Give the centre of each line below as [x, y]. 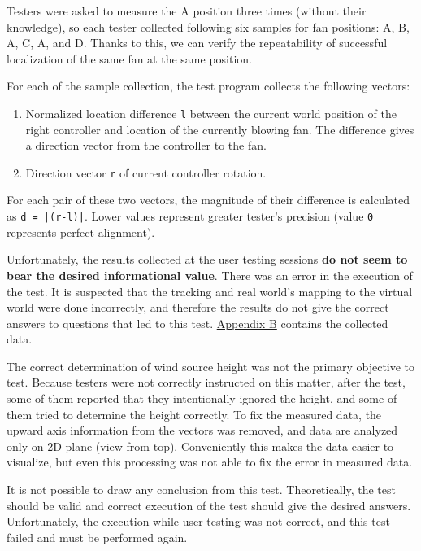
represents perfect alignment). [81, 232]
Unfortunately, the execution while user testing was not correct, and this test [198, 521]
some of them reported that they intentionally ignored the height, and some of [202, 398]
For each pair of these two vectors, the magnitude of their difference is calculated [208, 200]
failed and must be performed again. [97, 537]
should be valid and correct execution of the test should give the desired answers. [209, 505]
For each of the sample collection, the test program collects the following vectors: [208, 86]
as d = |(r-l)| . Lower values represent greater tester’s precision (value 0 [190, 216]
